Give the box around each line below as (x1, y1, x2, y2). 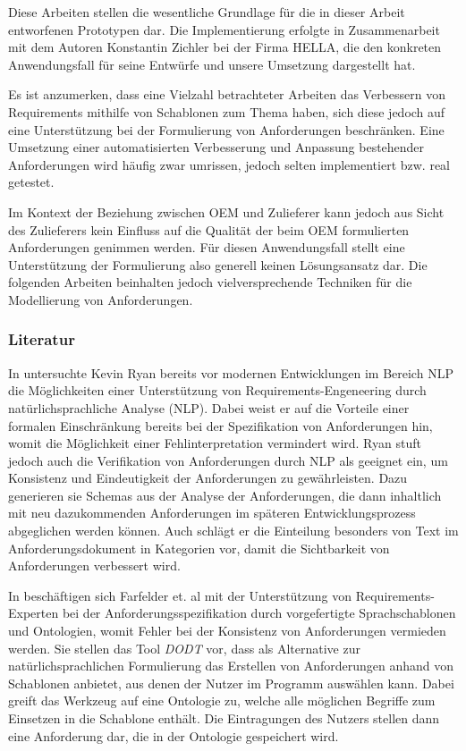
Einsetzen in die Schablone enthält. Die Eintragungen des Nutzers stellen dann (8, 709, 440, 727)
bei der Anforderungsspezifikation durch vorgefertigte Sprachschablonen (62, 603, 456, 622)
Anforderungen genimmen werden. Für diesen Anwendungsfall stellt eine (8, 238, 405, 257)
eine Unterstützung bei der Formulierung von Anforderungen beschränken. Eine (8, 120, 445, 139)
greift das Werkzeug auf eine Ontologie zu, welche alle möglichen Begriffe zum (8, 691, 436, 710)
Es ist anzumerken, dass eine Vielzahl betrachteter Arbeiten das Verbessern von (8, 85, 445, 104)
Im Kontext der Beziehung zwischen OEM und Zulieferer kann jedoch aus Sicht (8, 202, 445, 221)
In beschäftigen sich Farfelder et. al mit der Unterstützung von (8, 586, 352, 604)
